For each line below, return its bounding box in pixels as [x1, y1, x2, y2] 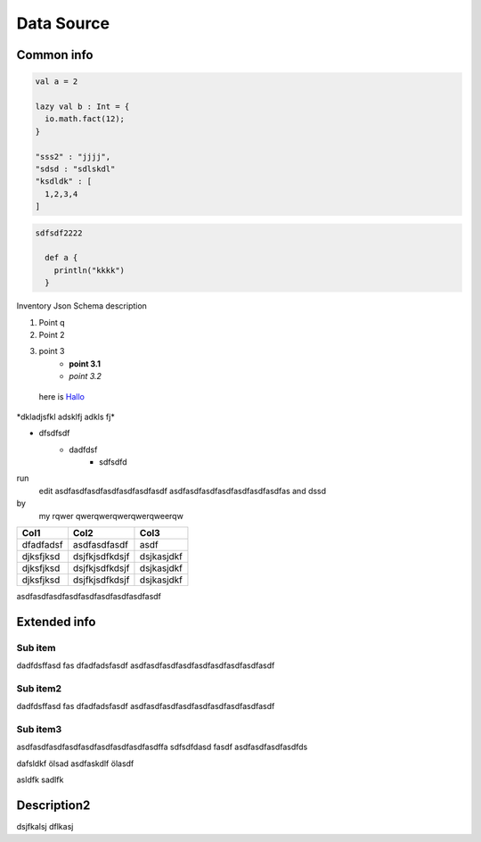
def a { [45, 252, 78, 263]
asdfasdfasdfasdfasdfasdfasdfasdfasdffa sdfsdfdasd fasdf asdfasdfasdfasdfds [16, 741, 308, 753]
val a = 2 [35, 77, 78, 87]
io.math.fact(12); [45, 114, 125, 124]
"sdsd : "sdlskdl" [35, 163, 116, 174]
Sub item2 [16, 682, 62, 695]
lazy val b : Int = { [35, 101, 130, 111]
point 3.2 [69, 371, 102, 382]
